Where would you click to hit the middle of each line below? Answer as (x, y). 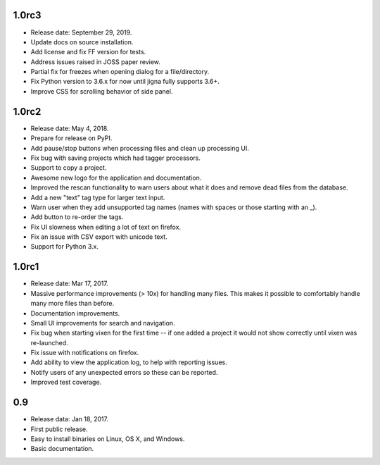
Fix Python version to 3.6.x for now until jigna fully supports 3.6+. (125, 82)
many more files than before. (72, 304)
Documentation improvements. (75, 313)
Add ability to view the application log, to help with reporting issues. (129, 362)
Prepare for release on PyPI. (71, 138)
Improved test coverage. (66, 382)
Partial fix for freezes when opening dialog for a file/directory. (120, 72)
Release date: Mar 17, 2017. (69, 284)
